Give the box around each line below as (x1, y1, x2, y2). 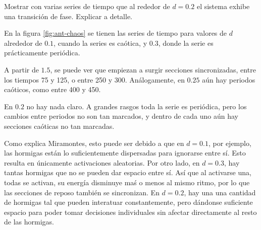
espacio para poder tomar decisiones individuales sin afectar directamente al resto (4, 206, 257, 217)
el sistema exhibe (196, 1, 250, 11)
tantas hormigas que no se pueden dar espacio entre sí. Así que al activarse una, (4, 167, 251, 178)
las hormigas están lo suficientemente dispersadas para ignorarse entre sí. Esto (4, 147, 246, 158)
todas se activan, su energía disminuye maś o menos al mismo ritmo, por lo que (4, 177, 250, 187)
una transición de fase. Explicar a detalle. (4, 11, 133, 21)
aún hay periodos (202, 74, 255, 85)
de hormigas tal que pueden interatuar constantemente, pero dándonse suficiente (4, 197, 253, 207)
